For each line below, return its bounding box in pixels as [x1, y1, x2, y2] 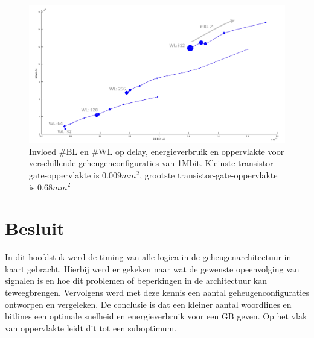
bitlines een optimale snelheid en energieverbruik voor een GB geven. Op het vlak [5, 310, 307, 322]
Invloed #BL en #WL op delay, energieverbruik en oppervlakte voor [29, 145, 284, 157]
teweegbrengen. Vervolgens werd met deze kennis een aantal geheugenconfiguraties [5, 286, 309, 299]
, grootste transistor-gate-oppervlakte [139, 168, 278, 181]
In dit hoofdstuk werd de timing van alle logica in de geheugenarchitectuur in [5, 251, 292, 263]
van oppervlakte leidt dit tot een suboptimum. [5, 321, 177, 334]
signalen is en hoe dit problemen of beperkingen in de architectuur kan [5, 274, 267, 287]
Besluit [5, 216, 65, 240]
